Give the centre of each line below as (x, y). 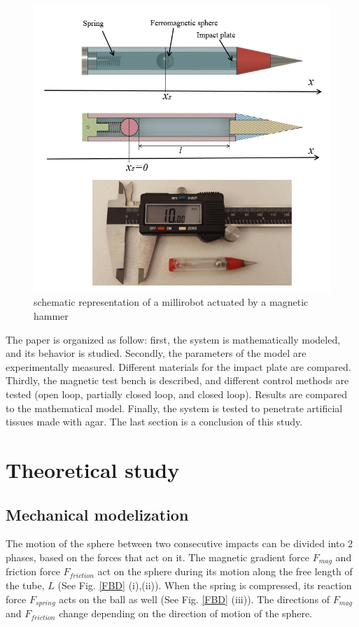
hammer (51, 316)
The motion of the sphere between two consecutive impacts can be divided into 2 (179, 543)
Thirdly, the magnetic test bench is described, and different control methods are (177, 380)
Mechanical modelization (97, 514)
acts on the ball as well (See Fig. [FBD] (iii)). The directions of (195, 599)
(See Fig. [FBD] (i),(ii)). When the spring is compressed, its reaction (205, 585)
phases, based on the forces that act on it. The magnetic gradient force (157, 557)
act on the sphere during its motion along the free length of (225, 571)
